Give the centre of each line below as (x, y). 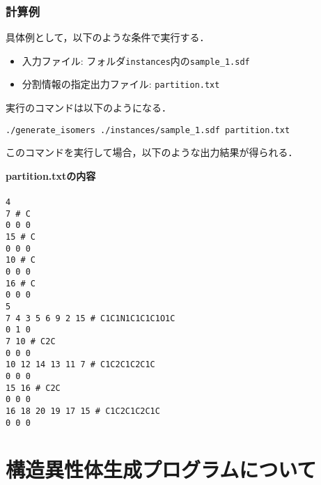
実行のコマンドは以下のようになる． (88, 108)
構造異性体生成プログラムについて (161, 469)
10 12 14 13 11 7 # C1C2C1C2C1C (80, 365)
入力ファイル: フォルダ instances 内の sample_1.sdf (136, 60)
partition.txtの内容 (51, 175)
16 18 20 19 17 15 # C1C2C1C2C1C (83, 411)
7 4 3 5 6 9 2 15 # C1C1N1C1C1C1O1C (91, 318)
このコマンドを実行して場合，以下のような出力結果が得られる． (152, 152)
